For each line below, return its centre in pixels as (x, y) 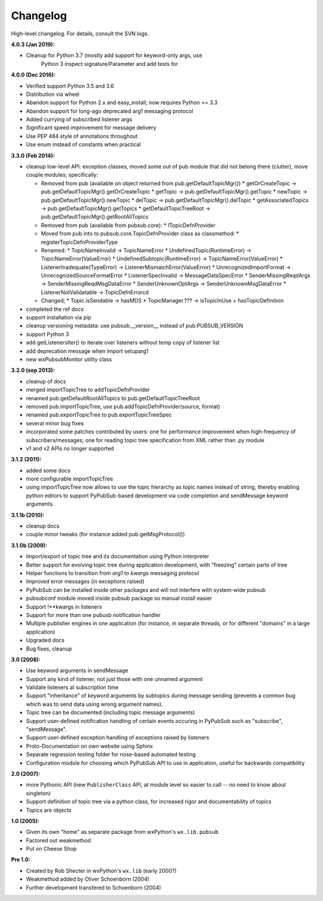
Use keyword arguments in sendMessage (77, 670)
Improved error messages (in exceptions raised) (85, 582)
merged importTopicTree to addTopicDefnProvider (88, 390)
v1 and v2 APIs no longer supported (70, 448)
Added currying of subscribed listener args (79, 119)
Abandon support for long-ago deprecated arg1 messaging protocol (110, 111)
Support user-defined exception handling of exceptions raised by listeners (118, 737)
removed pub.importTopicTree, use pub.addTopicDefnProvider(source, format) (123, 406)
